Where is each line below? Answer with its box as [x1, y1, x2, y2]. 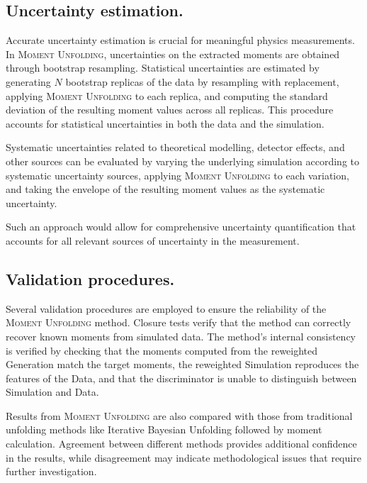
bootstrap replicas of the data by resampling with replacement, [65, 74, 339, 89]
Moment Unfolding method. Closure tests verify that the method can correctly [6, 315, 351, 330]
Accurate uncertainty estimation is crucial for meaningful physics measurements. [6, 33, 355, 48]
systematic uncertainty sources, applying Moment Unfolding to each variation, [6, 167, 349, 182]
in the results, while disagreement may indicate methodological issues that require [6, 450, 361, 465]
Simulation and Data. [6, 384, 99, 399]
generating [6, 74, 51, 89]
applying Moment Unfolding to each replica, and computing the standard [6, 88, 328, 103]
